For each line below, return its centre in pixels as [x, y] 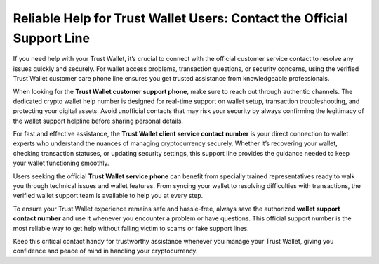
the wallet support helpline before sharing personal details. [98, 121]
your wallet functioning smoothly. [61, 163]
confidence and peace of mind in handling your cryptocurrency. [105, 251]
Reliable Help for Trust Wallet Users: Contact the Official [180, 18]
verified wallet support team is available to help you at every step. [108, 196]
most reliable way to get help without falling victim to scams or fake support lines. [131, 228]
